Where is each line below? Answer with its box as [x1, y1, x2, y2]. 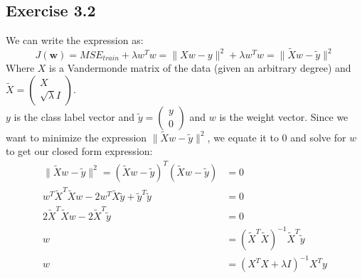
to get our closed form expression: [6, 144, 153, 159]
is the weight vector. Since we [219, 109, 348, 124]
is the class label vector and [14, 109, 134, 124]
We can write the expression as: [6, 33, 144, 48]
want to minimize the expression [6, 129, 147, 144]
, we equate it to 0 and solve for [207, 129, 346, 144]
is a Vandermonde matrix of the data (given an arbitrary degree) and [49, 60, 351, 75]
